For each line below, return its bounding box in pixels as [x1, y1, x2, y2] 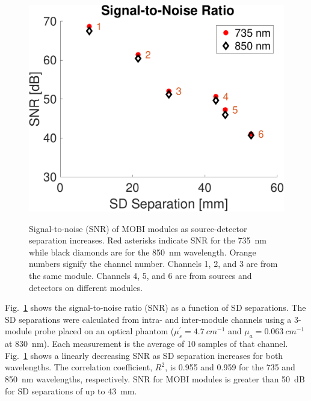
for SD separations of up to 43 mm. [5, 384, 137, 397]
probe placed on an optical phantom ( [34, 325, 174, 337]
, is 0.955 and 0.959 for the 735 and [165, 361, 295, 373]
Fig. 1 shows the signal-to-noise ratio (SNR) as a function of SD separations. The [5, 301, 306, 314]
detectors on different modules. [29, 281, 143, 293]
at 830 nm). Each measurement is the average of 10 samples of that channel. [5, 337, 288, 350]
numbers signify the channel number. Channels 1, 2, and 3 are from [29, 257, 278, 270]
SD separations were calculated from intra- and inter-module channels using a [5, 313, 292, 325]
